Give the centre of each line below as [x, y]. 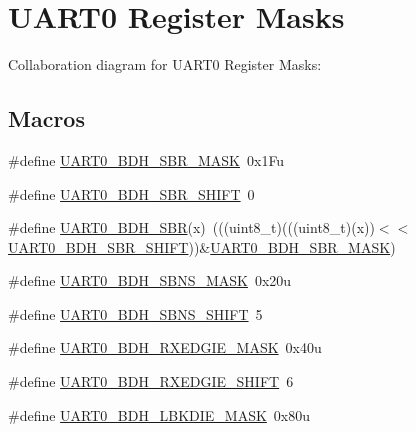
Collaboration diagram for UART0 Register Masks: [165, 64]
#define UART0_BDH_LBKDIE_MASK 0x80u [159, 414]
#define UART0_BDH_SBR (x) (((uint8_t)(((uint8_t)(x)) [191, 227]
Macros [46, 118]
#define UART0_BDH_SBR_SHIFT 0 [131, 193]
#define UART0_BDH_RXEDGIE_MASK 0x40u [165, 347]
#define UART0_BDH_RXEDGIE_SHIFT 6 [151, 381]
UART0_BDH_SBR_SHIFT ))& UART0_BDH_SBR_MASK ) [202, 246]
